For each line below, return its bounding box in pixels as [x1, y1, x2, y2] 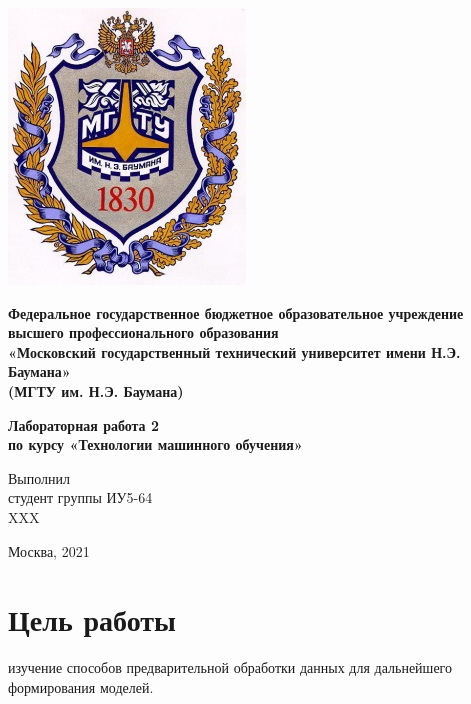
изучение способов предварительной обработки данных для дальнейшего [8, 657, 453, 678]
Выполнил [8, 467, 71, 488]
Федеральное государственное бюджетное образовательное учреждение [8, 302, 464, 323]
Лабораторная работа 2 [8, 414, 160, 435]
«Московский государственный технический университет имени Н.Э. [8, 341, 461, 362]
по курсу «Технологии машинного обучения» [8, 434, 303, 455]
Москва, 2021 [8, 540, 90, 561]
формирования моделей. [8, 676, 154, 697]
